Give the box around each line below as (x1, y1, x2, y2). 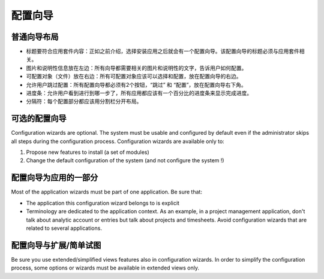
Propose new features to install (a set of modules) (26, 148, 149, 156)
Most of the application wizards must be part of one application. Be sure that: (11, 189, 202, 196)
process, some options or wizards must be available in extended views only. (11, 264, 199, 272)
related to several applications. (26, 225, 102, 232)
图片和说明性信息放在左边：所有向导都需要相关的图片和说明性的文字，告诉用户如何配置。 (26, 64, 247, 71)
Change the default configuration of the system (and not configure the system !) (26, 157, 224, 164)
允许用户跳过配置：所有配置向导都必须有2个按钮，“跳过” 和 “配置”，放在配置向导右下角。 (26, 81, 247, 88)
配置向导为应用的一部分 (11, 172, 98, 183)
